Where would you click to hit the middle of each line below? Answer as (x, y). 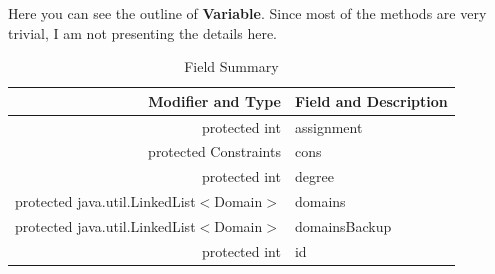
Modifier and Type (214, 100)
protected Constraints (214, 151)
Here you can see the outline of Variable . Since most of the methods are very (247, 13)
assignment (328, 126)
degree (314, 176)
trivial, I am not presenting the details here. (142, 32)
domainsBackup (343, 226)
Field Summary (231, 66)
